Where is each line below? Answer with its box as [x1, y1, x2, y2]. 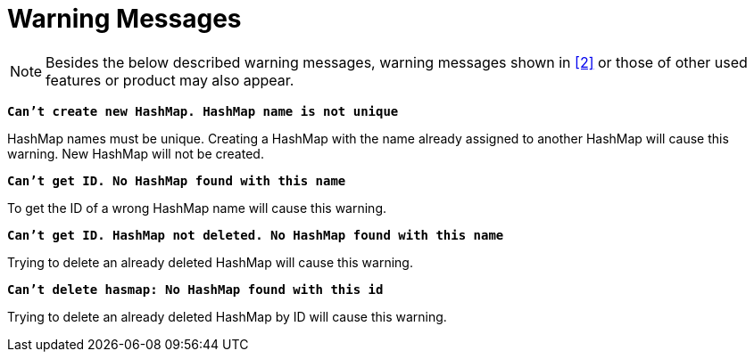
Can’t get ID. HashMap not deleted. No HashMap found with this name [7, 227, 504, 242]
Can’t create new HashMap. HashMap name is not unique [7, 103, 399, 118]
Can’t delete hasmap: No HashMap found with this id [7, 281, 384, 297]
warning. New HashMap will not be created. [7, 145, 264, 161]
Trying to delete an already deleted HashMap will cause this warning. [7, 254, 413, 270]
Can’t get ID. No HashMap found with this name [7, 173, 346, 188]
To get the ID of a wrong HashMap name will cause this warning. [7, 200, 387, 216]
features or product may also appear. [46, 70, 294, 89]
